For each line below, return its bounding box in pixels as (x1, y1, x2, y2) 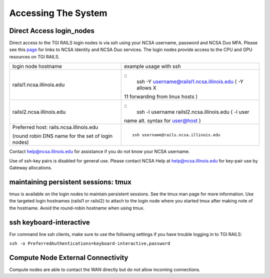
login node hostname (12, 63, 62, 70)
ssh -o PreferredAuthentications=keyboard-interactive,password (9, 240, 170, 246)
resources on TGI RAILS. (9, 53, 60, 59)
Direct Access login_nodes (9, 26, 95, 35)
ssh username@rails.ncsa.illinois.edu (132, 132, 220, 137)
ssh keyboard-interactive (9, 218, 90, 226)
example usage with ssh (124, 63, 181, 70)
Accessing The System (9, 7, 107, 18)
